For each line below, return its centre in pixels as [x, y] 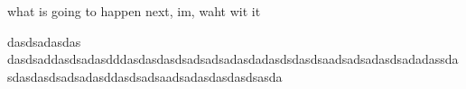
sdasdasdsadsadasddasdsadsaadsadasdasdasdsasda [145, 76]
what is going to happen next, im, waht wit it [134, 11]
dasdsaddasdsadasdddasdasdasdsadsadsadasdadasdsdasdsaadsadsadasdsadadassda [233, 59]
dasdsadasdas [44, 41]
